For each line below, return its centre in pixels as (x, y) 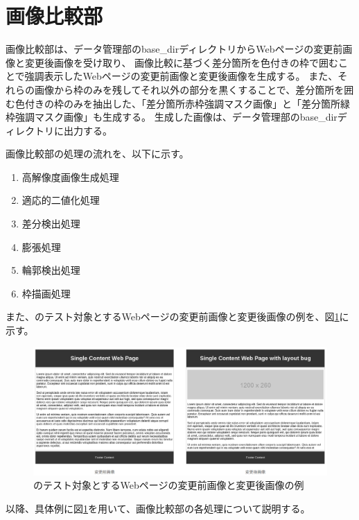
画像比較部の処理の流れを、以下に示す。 (97, 154)
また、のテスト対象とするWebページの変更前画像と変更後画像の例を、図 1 (173, 317)
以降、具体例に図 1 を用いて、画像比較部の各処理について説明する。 (158, 508)
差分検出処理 (51, 224)
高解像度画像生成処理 (70, 176)
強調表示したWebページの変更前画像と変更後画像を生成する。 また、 (181, 76)
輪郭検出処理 (51, 270)
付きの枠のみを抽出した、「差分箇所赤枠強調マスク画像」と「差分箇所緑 (187, 103)
